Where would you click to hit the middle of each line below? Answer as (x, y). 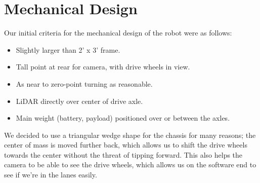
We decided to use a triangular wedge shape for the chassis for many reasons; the (130, 135)
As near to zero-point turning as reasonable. (84, 83)
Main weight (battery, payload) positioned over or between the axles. (123, 118)
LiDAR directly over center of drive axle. (79, 101)
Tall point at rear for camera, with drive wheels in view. (103, 67)
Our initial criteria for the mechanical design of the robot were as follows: (118, 33)
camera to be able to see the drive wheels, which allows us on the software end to (130, 164)
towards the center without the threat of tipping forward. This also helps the (123, 154)
